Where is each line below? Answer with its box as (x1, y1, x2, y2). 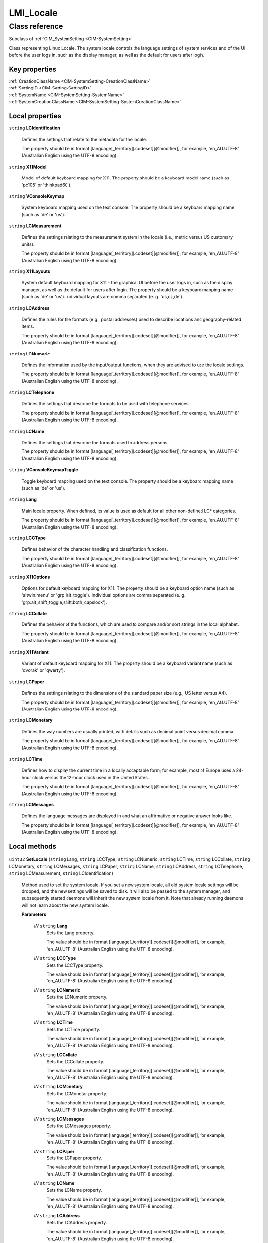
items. (21, 323, 34, 329)
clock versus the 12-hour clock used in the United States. (32, 774, 149, 780)
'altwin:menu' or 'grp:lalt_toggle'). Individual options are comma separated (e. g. (21, 592, 186, 598)
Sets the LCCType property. (46, 962, 104, 968)
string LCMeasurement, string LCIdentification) (9, 870, 114, 876)
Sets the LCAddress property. (46, 1220, 107, 1226)
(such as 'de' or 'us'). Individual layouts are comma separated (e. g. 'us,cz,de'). (21, 294, 184, 300)
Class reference (9, 22, 63, 31)
